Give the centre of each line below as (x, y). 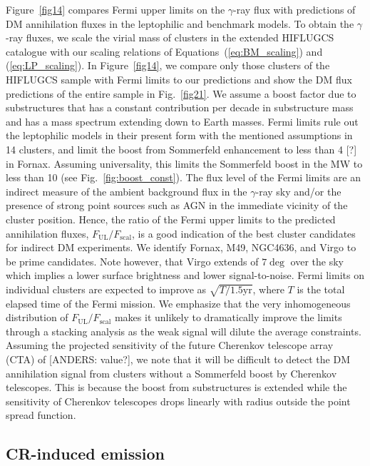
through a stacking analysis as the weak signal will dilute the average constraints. (184, 331)
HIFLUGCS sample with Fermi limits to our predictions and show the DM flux (179, 79)
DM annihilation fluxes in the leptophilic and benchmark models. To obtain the (180, 23)
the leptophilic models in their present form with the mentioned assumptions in (179, 135)
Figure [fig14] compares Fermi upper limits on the (115, 9)
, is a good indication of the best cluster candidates (244, 233)
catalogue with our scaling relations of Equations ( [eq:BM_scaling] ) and (164, 51)
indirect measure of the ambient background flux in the (127, 191)
